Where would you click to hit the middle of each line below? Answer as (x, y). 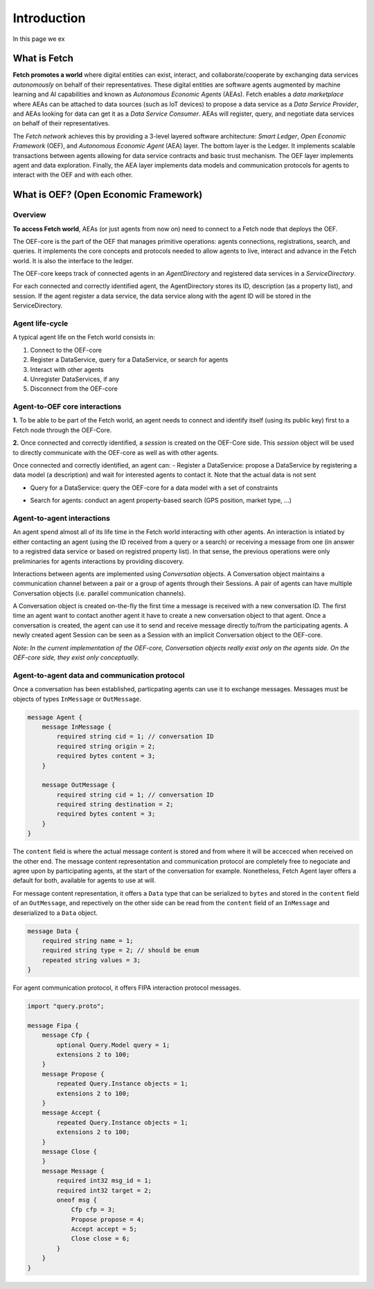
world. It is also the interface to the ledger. (73, 260)
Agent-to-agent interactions (62, 518)
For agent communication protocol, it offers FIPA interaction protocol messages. (127, 988)
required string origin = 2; (106, 746)
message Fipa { (53, 1025)
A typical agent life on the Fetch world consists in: (84, 337)
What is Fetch (43, 59)
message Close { (69, 1151)
